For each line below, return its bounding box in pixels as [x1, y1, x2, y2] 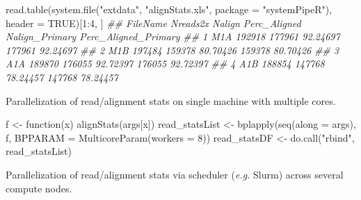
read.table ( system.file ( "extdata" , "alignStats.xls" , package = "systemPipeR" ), [6, 2, 332, 16]
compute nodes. [6, 181, 72, 195]
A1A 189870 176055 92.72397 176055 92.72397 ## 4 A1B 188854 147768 [6, 56, 325, 71]
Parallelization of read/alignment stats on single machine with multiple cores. [6, 93, 336, 108]
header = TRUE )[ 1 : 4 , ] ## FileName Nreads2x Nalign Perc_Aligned [6, 15, 301, 30]
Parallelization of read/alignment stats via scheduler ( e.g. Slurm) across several [6, 167, 344, 181]
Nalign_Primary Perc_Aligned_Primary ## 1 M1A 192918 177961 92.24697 [6, 29, 340, 44]
